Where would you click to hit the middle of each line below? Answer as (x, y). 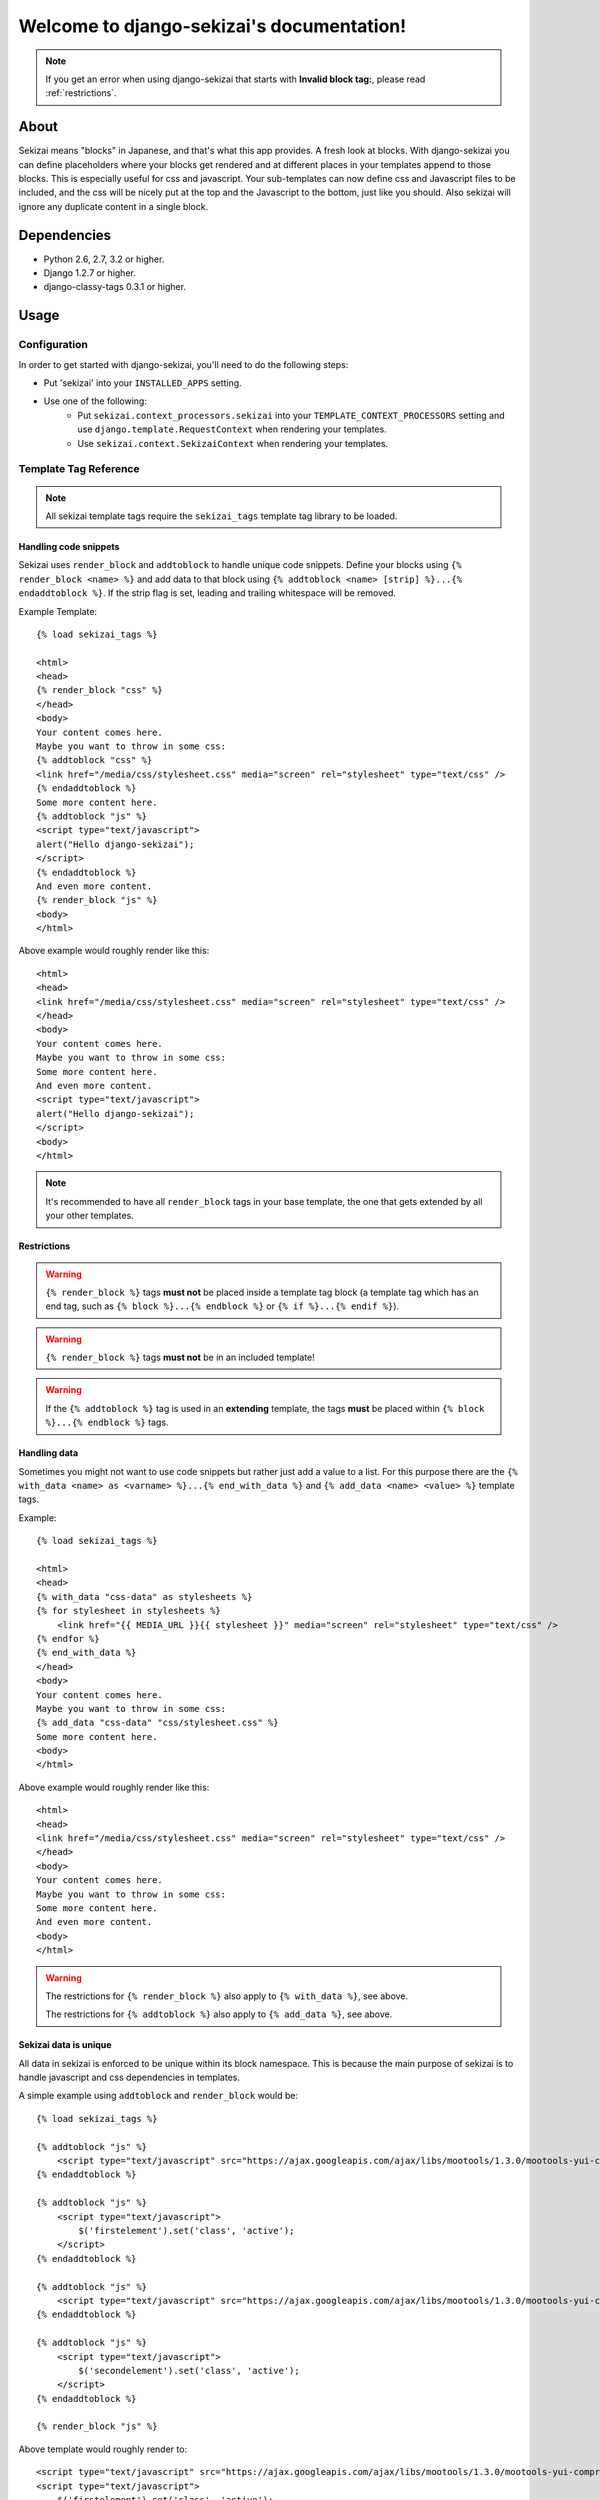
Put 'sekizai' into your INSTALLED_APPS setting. (142, 383)
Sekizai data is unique (65, 2045)
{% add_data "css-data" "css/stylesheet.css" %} (157, 1723)
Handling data (48, 1453)
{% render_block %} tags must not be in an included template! (180, 1357)
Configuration (53, 345)
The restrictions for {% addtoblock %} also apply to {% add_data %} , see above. (219, 2014)
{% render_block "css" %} (100, 690)
